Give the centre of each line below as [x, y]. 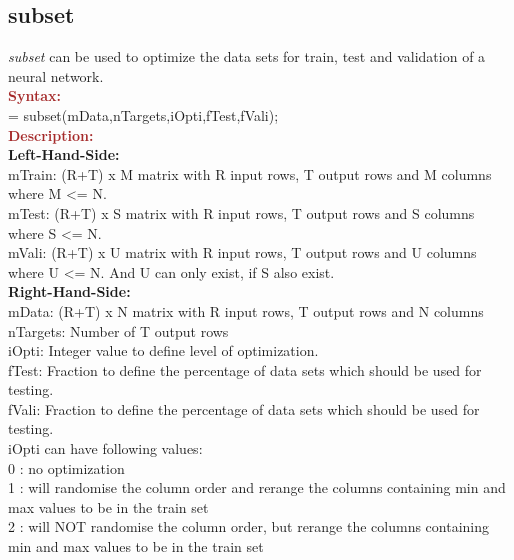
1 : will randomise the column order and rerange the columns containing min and [257, 487]
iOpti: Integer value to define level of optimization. [163, 350]
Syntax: [34, 95]
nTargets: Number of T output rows [118, 330]
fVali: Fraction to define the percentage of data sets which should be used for [244, 408]
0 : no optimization [66, 467]
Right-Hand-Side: [69, 291]
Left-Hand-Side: [64, 154]
